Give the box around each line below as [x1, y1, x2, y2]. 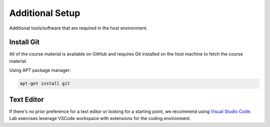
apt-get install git [19, 80, 70, 86]
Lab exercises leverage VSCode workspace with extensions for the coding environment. [9, 115, 191, 121]
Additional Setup [9, 7, 80, 18]
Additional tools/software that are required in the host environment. [9, 25, 147, 31]
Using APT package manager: [9, 67, 71, 73]
